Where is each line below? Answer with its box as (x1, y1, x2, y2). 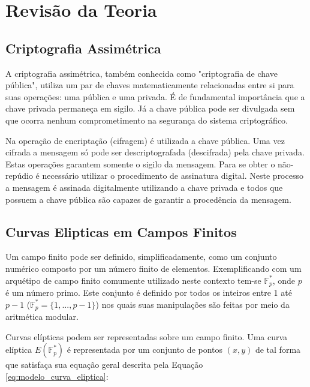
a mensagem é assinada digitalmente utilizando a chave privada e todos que (5, 181, 283, 193)
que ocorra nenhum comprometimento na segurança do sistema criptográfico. (5, 113, 288, 126)
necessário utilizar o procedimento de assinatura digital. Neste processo (42, 169, 303, 182)
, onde (272, 274, 296, 286)
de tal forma (255, 343, 301, 356)
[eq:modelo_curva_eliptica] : (5, 370, 109, 382)
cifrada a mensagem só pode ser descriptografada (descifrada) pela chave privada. (5, 146, 305, 158)
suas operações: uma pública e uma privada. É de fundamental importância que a (5, 90, 305, 103)
